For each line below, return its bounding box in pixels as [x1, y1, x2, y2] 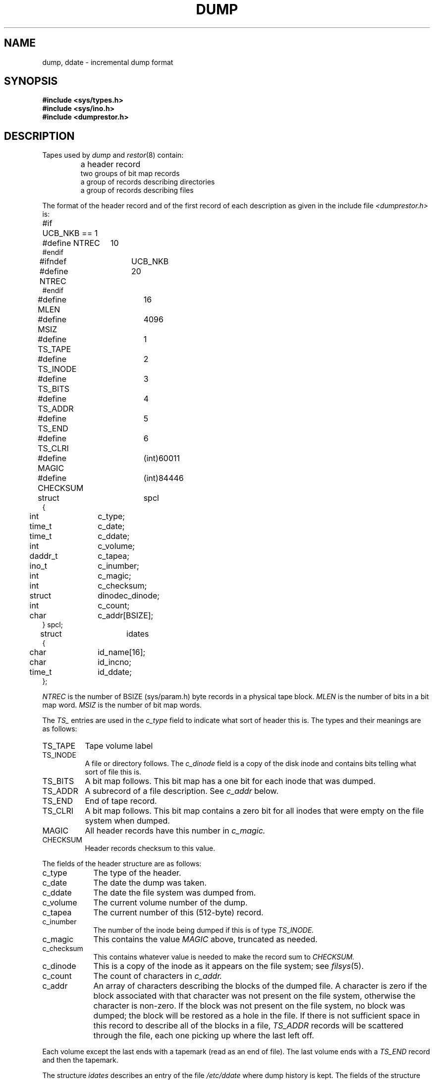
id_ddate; [98, 667, 132, 677]
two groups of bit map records [80, 169, 180, 178]
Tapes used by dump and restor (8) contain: [42, 151, 184, 160]
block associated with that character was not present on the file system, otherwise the [93, 991, 416, 1001]
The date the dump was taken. [93, 878, 207, 888]
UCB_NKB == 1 [42, 228, 98, 239]
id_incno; [98, 657, 132, 667]
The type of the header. [93, 868, 181, 878]
